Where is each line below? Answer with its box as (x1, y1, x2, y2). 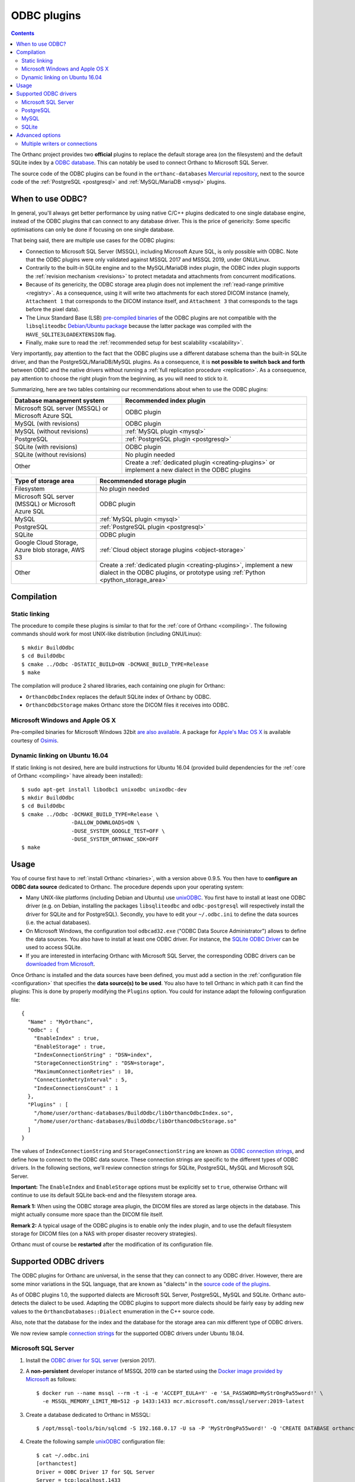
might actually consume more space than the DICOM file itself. (11, 1211, 164, 1218)
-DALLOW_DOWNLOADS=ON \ (71, 819, 140, 826)
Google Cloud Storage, (14, 538, 78, 547)
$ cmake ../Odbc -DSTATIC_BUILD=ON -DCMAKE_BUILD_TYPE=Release (21, 661, 209, 667)
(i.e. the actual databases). (25, 919, 91, 926)
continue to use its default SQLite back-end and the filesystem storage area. (11, 1192, 197, 1199)
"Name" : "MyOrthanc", (27, 1018, 93, 1025)
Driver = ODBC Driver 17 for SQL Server (36, 1468, 155, 1475)
